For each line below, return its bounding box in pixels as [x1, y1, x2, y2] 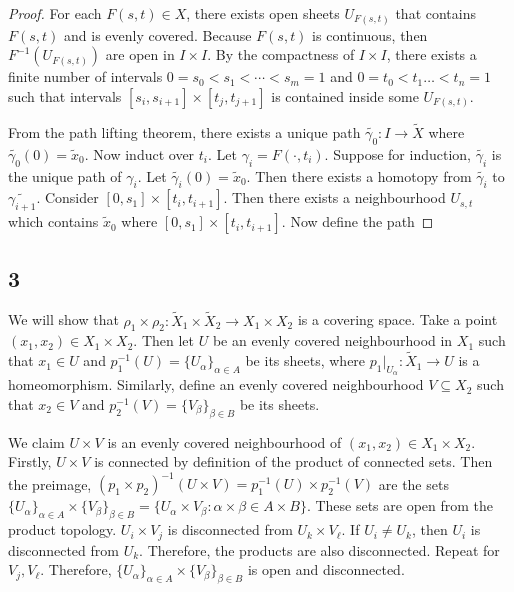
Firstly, [8, 451, 52, 472]
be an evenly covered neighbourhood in [212, 330, 453, 351]
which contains [8, 211, 99, 232]
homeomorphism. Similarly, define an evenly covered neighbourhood [8, 374, 424, 395]
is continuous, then [312, 24, 428, 45]
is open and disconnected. [247, 559, 405, 580]
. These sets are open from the [306, 495, 494, 516]
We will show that [8, 309, 119, 330]
